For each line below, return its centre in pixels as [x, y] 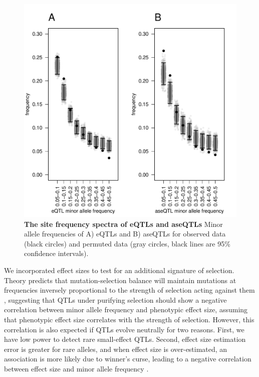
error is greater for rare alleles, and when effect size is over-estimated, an [116, 349]
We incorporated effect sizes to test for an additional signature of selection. [119, 270]
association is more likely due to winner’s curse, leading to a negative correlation [128, 359]
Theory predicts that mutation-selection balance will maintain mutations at [120, 280]
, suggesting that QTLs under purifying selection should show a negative [115, 299]
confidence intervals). [56, 253]
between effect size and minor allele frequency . [76, 368]
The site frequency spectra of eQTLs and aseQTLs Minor [123, 224]
